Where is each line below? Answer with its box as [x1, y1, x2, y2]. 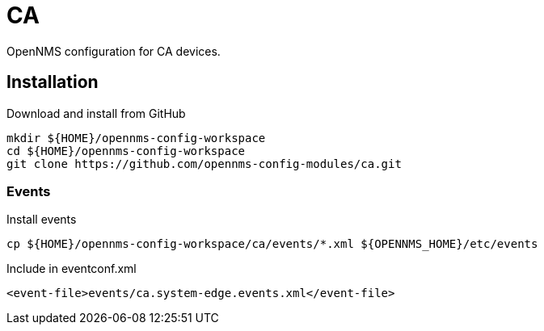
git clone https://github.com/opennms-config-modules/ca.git [6, 157, 402, 170]
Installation [6, 72, 99, 93]
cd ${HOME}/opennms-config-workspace [6, 144, 246, 157]
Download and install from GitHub [6, 106, 186, 120]
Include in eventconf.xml [6, 262, 137, 276]
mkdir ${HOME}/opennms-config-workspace [6, 131, 266, 145]
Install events [6, 212, 77, 227]
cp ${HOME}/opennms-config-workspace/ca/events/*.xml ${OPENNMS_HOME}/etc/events [6, 237, 538, 251]
